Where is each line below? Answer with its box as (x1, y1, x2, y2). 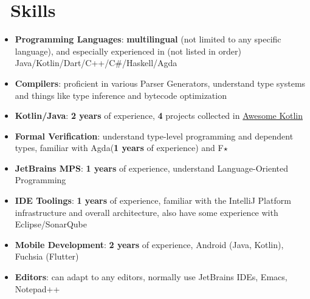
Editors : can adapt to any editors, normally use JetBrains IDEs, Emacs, (15, 270, 288, 283)
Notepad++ (15, 282, 60, 295)
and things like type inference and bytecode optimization (15, 89, 227, 101)
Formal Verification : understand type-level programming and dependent (15, 129, 294, 142)
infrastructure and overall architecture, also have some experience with (15, 206, 278, 218)
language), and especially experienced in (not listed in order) (15, 44, 241, 57)
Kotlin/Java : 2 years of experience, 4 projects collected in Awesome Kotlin (15, 109, 303, 122)
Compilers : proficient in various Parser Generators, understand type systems (15, 76, 306, 89)
